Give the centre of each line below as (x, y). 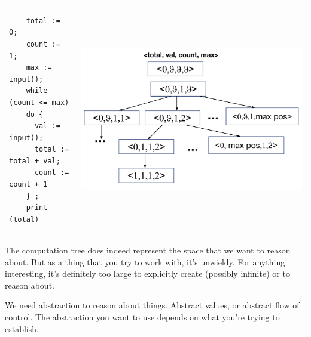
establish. (22, 328)
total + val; (35, 161)
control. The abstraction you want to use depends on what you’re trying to (142, 316)
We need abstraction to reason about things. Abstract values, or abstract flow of (152, 305)
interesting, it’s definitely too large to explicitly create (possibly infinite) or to (147, 273)
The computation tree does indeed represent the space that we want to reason (148, 250)
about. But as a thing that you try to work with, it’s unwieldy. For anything (145, 262)
